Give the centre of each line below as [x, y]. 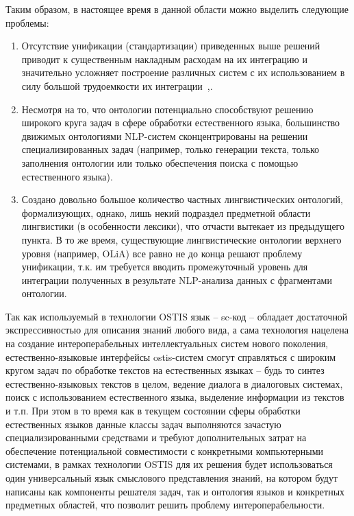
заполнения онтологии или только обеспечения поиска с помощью [160, 162]
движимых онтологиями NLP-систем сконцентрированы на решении [165, 136]
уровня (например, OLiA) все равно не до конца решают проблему [162, 253]
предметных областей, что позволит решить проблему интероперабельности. [165, 505]
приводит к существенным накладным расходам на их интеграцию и [164, 59]
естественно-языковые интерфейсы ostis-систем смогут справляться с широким [171, 356]
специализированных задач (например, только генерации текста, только [170, 149]
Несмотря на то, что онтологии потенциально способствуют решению [167, 109]
